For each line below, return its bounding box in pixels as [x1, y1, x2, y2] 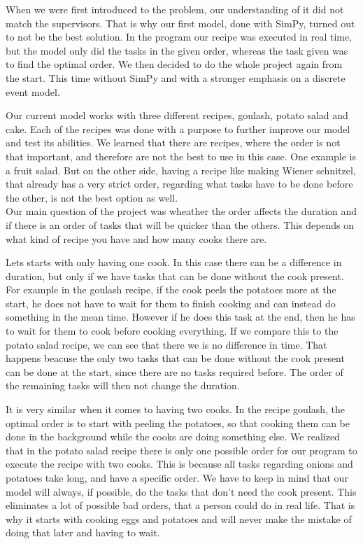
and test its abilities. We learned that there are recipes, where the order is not [6, 135, 341, 150]
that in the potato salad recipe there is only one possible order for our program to [6, 442, 357, 457]
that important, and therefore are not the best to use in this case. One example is [6, 148, 357, 163]
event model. [6, 84, 60, 99]
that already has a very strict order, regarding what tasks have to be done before [6, 176, 353, 191]
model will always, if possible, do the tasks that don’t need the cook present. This [6, 484, 357, 498]
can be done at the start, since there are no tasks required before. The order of [6, 364, 343, 379]
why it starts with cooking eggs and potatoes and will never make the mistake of [6, 511, 352, 526]
